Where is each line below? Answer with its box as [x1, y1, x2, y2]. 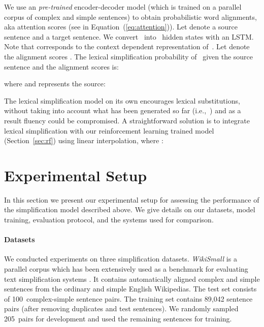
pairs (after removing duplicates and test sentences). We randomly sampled [4, 303, 239, 314]
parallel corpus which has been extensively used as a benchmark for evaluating [4, 264, 248, 274]
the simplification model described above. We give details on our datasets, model [4, 204, 255, 215]
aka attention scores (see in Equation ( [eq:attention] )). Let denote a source [4, 21, 238, 32]
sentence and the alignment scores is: [4, 61, 119, 72]
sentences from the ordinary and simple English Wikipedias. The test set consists [4, 283, 257, 294]
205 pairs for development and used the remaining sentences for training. [4, 313, 232, 323]
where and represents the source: [4, 78, 106, 89]
